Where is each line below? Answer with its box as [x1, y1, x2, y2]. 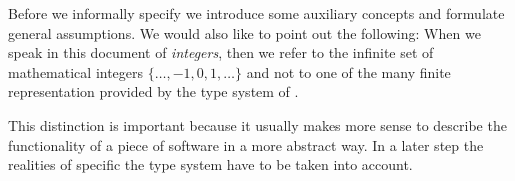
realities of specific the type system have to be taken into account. [8, 154, 413, 175]
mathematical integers [8, 61, 144, 82]
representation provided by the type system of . [8, 81, 299, 102]
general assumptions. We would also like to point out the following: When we [8, 22, 481, 43]
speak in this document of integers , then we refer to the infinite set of [8, 42, 434, 63]
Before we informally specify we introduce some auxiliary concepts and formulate [8, 3, 505, 23]
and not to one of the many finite [246, 61, 451, 82]
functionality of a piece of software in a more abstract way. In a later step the [8, 134, 484, 155]
